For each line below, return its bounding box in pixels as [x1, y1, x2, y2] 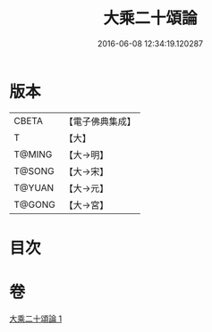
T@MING [13, 148, 53, 161]
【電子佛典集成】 [64, 115, 136, 128]
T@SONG [13, 164, 55, 177]
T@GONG [13, 198, 55, 211]
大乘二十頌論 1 [9, 313, 63, 324]
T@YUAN [13, 181, 55, 194]
